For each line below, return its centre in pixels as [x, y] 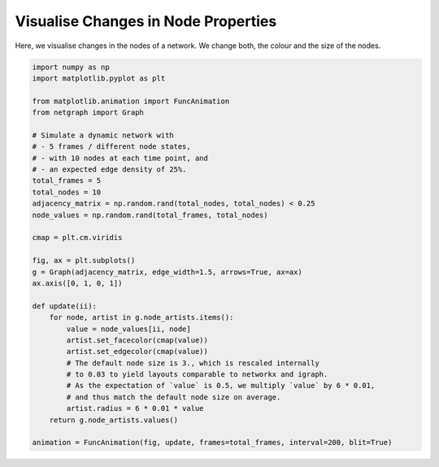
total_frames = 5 [67, 181]
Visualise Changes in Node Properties [146, 21]
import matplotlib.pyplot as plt [99, 78]
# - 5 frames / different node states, [111, 147]
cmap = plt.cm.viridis [77, 238]
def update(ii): [65, 306]
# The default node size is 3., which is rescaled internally [193, 363]
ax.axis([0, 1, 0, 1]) [77, 283]
